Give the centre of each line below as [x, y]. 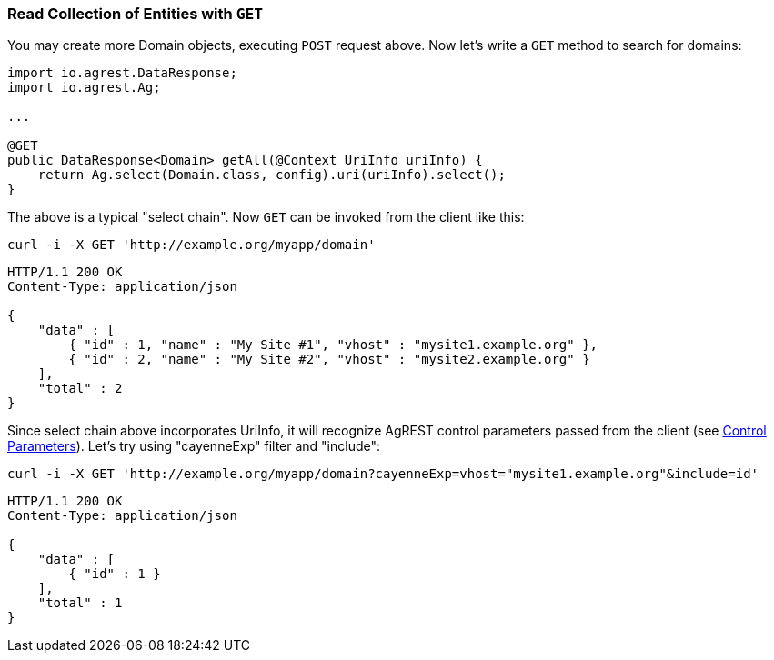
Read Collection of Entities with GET [136, 14]
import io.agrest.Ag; [84, 88]
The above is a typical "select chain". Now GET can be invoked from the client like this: [266, 217]
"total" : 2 [80, 389]
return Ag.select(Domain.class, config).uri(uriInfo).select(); [271, 175]
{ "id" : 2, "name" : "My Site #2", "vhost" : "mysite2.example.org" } [329, 360]
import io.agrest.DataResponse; [122, 73]
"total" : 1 [80, 603]
